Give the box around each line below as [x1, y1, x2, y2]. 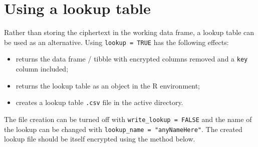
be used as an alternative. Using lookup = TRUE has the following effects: [4, 36, 229, 47]
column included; [16, 63, 69, 74]
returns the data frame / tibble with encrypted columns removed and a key [16, 53, 248, 64]
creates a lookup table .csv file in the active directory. [16, 97, 183, 107]
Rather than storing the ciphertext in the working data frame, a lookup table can [4, 27, 254, 37]
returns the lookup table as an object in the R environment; [16, 80, 200, 90]
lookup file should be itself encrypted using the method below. [4, 133, 195, 144]
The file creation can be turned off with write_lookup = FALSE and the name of [4, 113, 252, 124]
